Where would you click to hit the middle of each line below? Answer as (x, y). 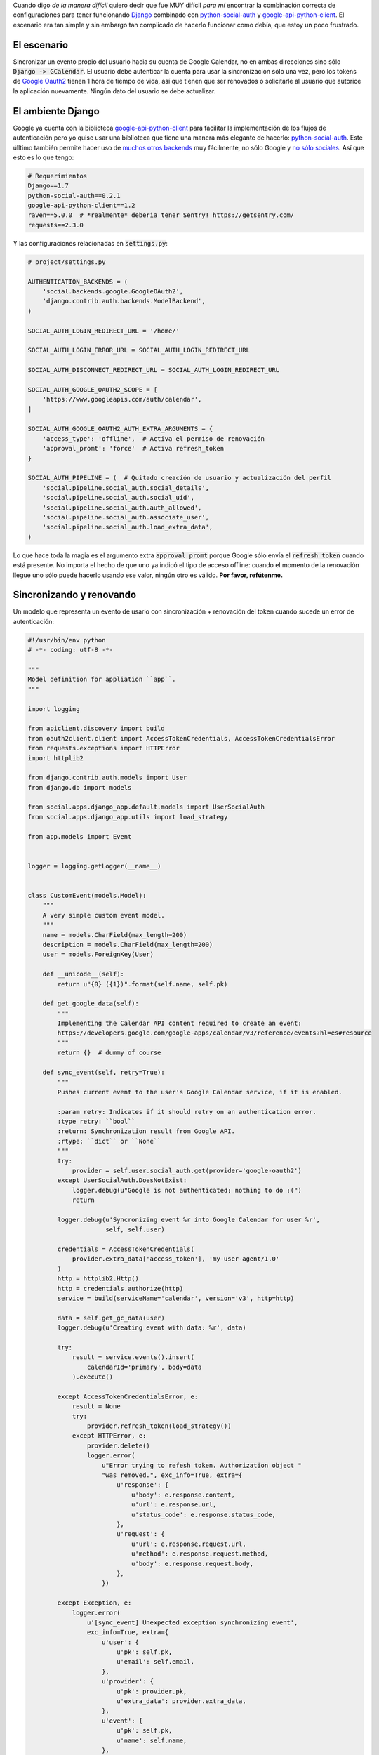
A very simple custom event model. (104, 915)
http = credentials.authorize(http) (120, 1289)
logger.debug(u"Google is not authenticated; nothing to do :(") (187, 1190)
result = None (96, 1406)
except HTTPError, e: (109, 1436)
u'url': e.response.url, (174, 1505)
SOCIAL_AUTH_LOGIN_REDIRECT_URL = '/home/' (104, 331)
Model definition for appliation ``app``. (102, 680)
